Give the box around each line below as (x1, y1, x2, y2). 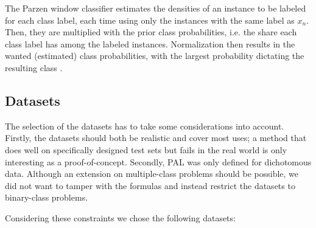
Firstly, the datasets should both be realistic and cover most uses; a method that (5, 131, 307, 144)
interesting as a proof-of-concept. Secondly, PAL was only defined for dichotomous (5, 155, 312, 168)
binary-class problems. (5, 191, 88, 204)
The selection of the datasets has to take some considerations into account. (5, 119, 284, 132)
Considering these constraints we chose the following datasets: (5, 211, 236, 224)
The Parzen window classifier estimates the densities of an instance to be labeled (5, 2, 306, 14)
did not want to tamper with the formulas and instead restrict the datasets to (5, 179, 295, 192)
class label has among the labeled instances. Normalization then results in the (5, 37, 295, 50)
